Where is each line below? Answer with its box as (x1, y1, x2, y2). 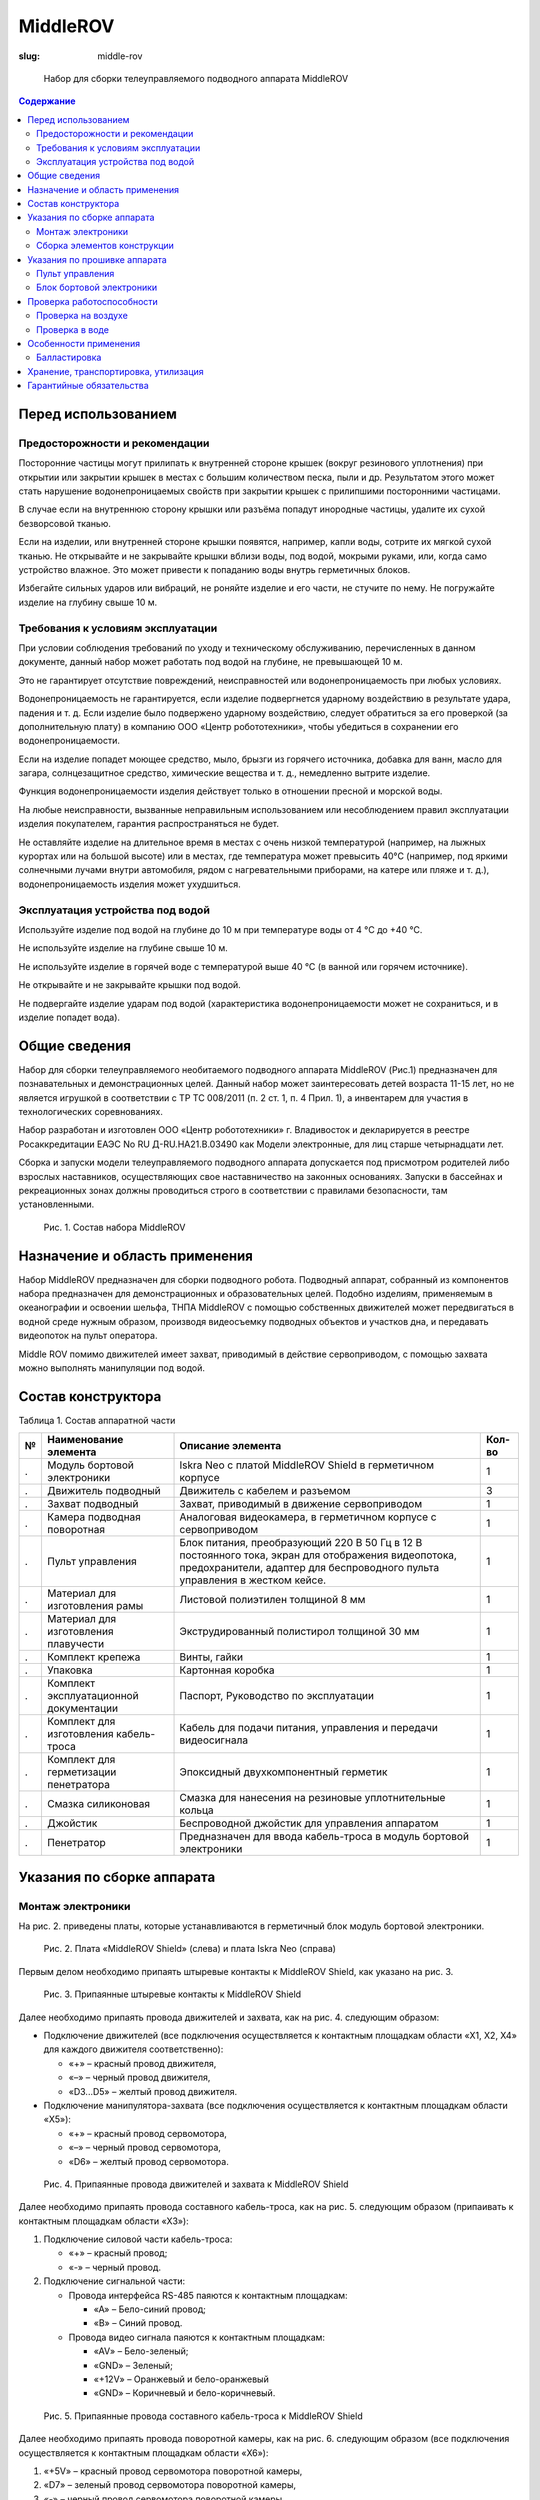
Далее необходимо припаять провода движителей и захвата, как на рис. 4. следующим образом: (18, 2011, 440, 2023)
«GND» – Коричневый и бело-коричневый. (93, 2387, 276, 2399)
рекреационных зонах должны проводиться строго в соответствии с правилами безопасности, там (18, 1184, 448, 1196)
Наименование (46, 1433, 124, 1447)
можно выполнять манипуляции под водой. (18, 1361, 205, 1374)
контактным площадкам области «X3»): (18, 2215, 189, 2227)
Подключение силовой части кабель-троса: (43, 2233, 233, 2245)
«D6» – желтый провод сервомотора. (68, 2155, 229, 2167)
